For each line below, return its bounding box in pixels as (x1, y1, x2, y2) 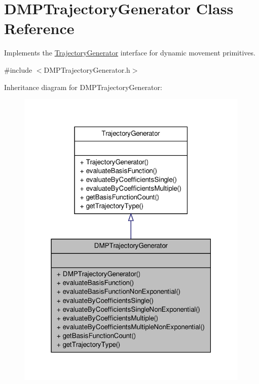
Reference (4, 18, 75, 39)
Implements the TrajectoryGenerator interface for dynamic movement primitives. (4, 47, 255, 58)
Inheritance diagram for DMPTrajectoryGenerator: (4, 81, 162, 92)
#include (4, 64, 32, 75)
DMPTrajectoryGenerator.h (44, 64, 130, 75)
